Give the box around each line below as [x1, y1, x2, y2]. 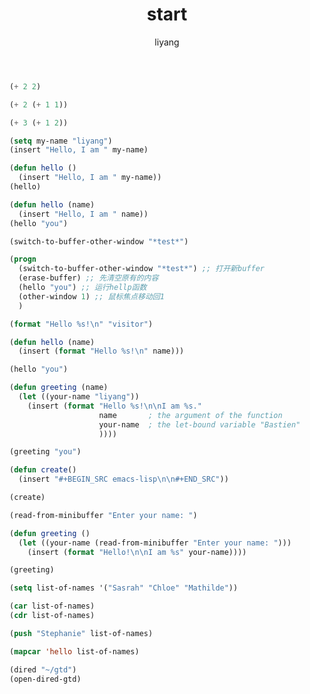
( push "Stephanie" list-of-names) [9, 628, 154, 638]
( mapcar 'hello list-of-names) [9, 646, 140, 657]
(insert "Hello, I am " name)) [18, 209, 149, 219]
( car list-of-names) [9, 601, 96, 612]
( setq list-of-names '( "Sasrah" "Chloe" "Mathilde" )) [9, 583, 239, 593]
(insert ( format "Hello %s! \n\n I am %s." [27, 401, 202, 411]
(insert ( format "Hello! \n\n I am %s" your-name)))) [27, 547, 247, 557]
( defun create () [9, 465, 77, 475]
